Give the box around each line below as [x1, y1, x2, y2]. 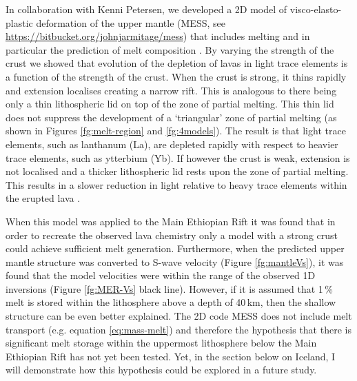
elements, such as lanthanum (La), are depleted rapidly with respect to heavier [6, 136, 338, 151]
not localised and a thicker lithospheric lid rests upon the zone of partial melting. [6, 164, 349, 178]
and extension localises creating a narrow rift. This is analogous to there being [6, 83, 337, 97]
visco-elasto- [289, 2, 342, 16]
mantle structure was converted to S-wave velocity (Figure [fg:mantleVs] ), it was [6, 254, 344, 269]
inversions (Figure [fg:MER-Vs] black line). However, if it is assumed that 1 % [6, 281, 333, 296]
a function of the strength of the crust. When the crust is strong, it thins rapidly [6, 69, 347, 83]
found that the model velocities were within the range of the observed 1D [6, 268, 316, 282]
